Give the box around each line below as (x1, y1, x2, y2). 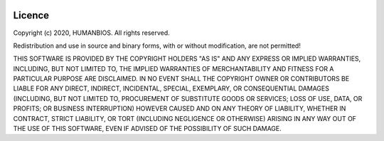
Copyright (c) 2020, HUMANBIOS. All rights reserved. (13, 28, 170, 37)
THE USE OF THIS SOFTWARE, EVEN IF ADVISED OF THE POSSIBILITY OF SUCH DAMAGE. (13, 125, 282, 133)
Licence (13, 9, 50, 21)
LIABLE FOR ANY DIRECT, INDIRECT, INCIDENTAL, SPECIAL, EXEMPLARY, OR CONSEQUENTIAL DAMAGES (13, 84, 330, 93)
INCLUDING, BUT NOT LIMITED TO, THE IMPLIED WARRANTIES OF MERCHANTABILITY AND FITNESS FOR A (13, 64, 334, 73)
